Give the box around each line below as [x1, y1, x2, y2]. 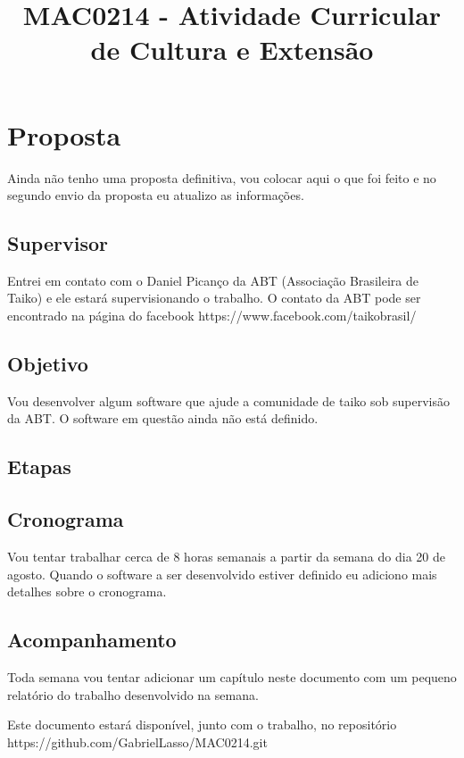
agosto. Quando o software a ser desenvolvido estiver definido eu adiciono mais [7, 564, 437, 583]
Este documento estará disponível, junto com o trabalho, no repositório [7, 715, 397, 734]
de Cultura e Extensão [90, 31, 374, 68]
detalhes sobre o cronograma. [7, 582, 167, 601]
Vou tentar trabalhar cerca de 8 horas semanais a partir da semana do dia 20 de [7, 547, 445, 566]
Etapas [7, 453, 71, 480]
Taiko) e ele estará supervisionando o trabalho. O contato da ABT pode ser [7, 288, 421, 307]
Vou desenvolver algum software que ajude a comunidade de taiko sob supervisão [7, 391, 450, 410]
